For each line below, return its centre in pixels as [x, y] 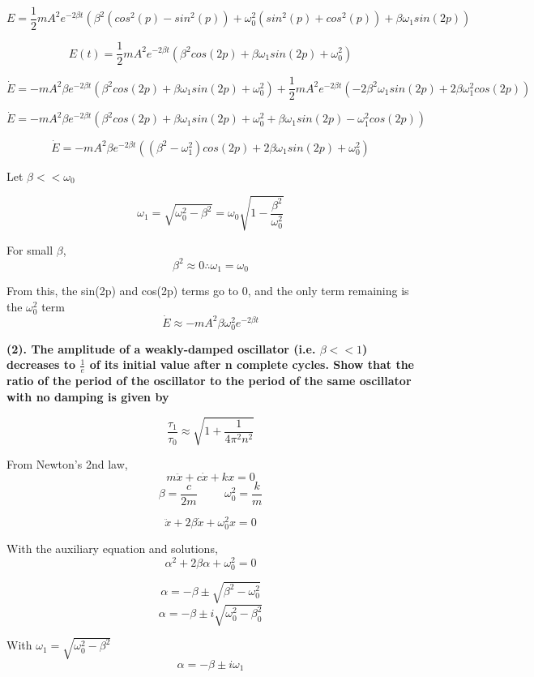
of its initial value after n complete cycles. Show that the [252, 364]
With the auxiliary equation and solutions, [112, 548]
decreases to [41, 364]
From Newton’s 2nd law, [67, 464]
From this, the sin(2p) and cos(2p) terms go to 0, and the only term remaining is [208, 291]
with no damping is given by [88, 396]
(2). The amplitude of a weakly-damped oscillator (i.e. [161, 348]
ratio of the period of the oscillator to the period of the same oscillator [209, 381]
